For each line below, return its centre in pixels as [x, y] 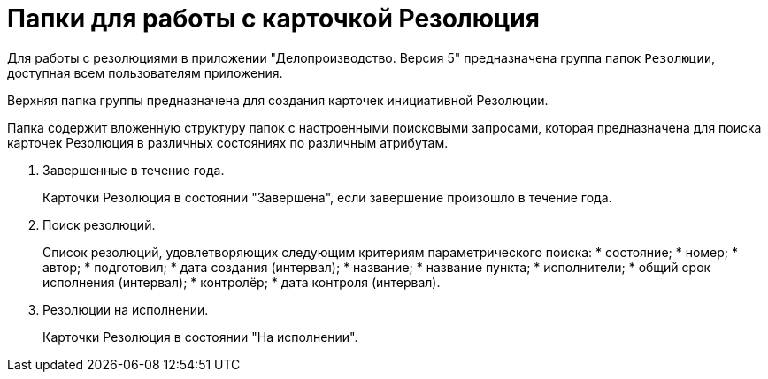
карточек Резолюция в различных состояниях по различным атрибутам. [228, 142]
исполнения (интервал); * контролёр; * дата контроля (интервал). [242, 282]
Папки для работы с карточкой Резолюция [273, 19]
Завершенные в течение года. [134, 170]
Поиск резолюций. [99, 224]
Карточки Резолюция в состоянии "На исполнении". [200, 337]
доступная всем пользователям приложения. [145, 72]
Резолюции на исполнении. [126, 309]
